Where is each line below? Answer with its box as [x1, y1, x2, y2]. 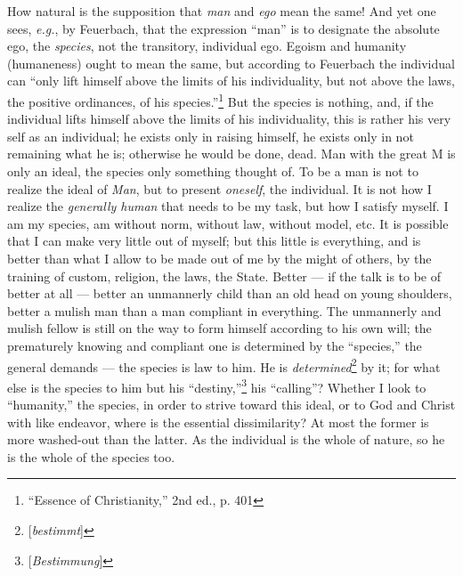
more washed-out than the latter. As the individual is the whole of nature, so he [7, 430, 445, 449]
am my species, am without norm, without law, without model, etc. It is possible [7, 214, 449, 232]
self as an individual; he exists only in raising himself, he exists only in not [7, 126, 414, 145]
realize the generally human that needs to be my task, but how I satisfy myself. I [7, 197, 449, 215]
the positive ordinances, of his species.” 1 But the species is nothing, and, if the [7, 89, 434, 110]
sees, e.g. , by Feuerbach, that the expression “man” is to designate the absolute [7, 19, 440, 37]
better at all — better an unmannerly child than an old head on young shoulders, [7, 284, 452, 303]
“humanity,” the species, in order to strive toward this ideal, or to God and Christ [7, 395, 456, 414]
